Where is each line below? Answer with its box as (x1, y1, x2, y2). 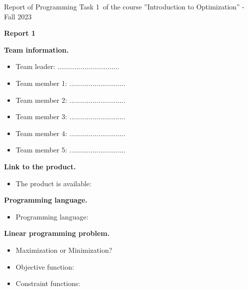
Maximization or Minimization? (15, 244, 112, 255)
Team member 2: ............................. (15, 94, 126, 105)
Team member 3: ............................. (15, 111, 126, 122)
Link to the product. (4, 161, 76, 171)
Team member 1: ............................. (15, 77, 126, 88)
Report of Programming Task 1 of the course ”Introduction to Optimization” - (4, 1, 245, 11)
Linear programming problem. (4, 228, 110, 238)
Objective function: (15, 261, 74, 272)
